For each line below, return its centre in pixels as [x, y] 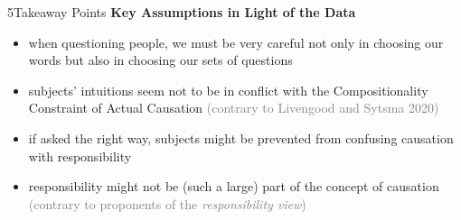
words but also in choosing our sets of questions [160, 60]
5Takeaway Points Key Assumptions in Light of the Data [182, 12]
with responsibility [80, 156]
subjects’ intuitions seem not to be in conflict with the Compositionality [228, 90]
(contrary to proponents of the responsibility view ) [167, 203]
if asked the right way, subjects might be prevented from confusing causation [241, 137]
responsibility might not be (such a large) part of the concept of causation [234, 186]
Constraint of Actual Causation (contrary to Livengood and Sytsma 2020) [234, 108]
